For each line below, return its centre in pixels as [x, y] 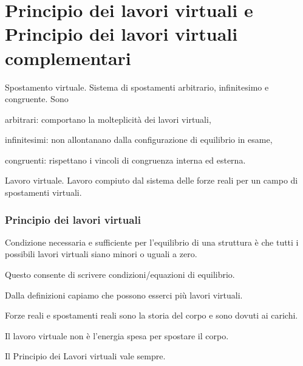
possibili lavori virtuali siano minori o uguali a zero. [101, 254]
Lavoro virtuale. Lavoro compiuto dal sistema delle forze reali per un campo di [151, 180]
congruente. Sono [37, 99]
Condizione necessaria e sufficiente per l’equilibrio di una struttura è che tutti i [152, 242]
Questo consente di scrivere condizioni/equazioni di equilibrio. [120, 274]
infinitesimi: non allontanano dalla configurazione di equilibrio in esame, [139, 140]
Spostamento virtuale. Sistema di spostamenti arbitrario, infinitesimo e [137, 87]
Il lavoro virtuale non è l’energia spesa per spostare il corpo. [117, 335]
